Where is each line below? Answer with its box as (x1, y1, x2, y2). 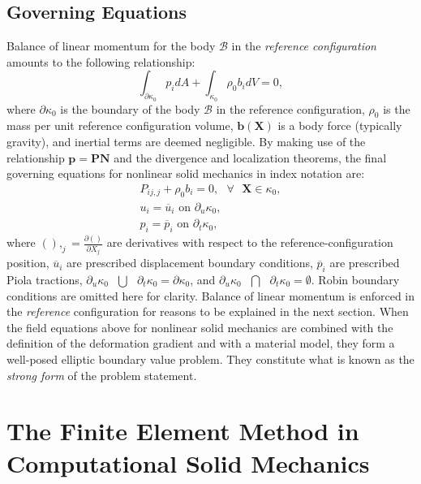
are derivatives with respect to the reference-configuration (106, 234, 393, 251)
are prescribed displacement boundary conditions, (67, 254, 313, 271)
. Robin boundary (311, 271, 400, 288)
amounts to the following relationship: (6, 53, 195, 70)
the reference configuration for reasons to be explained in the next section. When (6, 303, 409, 320)
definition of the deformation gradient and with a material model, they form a (6, 335, 395, 352)
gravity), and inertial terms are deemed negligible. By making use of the (6, 132, 366, 149)
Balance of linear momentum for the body (6, 37, 216, 54)
